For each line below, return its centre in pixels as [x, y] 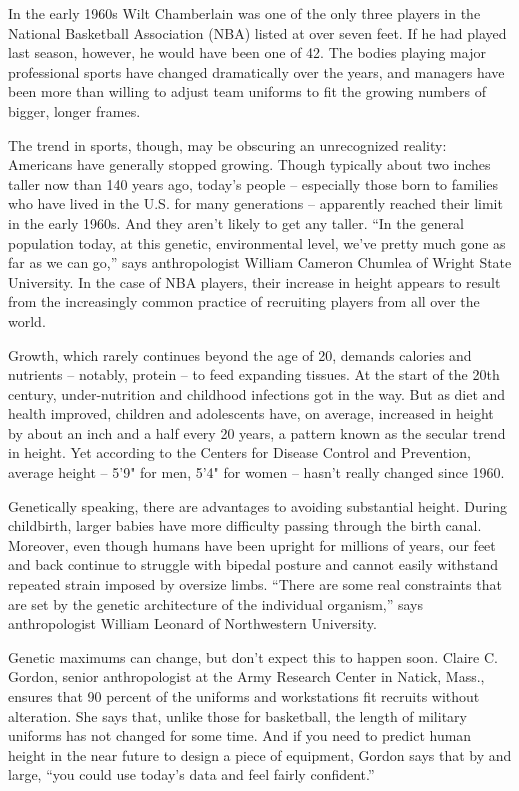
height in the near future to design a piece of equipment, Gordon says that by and [260, 754]
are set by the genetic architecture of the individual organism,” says [216, 603]
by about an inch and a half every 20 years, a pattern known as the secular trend [257, 432]
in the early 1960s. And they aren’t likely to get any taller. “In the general [236, 222]
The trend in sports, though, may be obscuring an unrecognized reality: [227, 144]
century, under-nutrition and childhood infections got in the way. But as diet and [257, 393]
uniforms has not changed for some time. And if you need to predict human [240, 735]
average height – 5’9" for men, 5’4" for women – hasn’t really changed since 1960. [256, 472]
